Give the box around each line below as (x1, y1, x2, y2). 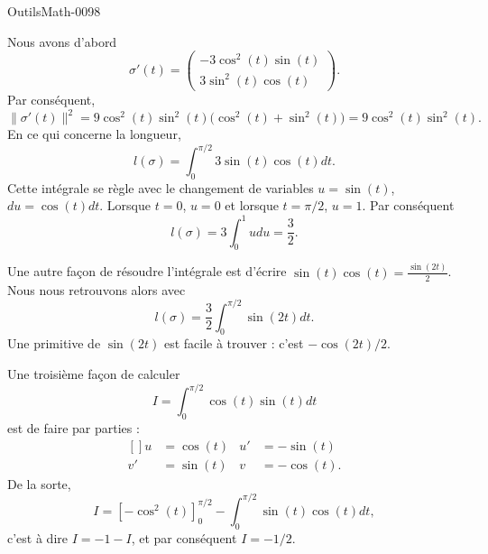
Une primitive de (7, 334, 101, 353)
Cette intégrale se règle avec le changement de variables (7, 178, 314, 197)
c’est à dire (7, 528, 68, 547)
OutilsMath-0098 (7, 2, 101, 20)
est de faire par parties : (7, 418, 140, 437)
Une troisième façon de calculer (7, 365, 180, 383)
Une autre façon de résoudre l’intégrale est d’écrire (7, 262, 287, 281)
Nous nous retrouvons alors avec (7, 280, 186, 299)
